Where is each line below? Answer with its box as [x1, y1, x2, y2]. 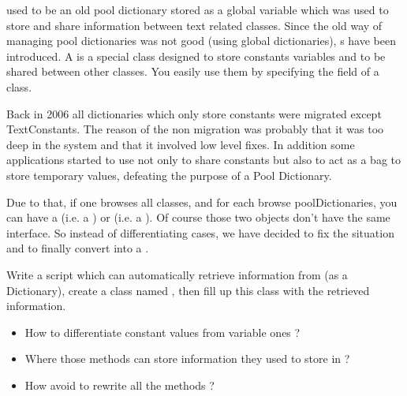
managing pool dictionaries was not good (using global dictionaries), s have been [6, 32, 396, 49]
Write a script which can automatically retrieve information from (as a [6, 266, 348, 282]
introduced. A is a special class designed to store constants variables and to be [6, 47, 386, 64]
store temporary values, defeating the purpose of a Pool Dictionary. [6, 166, 332, 183]
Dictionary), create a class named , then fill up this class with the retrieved [6, 282, 370, 298]
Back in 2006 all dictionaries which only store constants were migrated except [6, 105, 382, 121]
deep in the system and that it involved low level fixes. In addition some [6, 136, 355, 152]
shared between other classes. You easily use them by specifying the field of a [6, 63, 379, 80]
